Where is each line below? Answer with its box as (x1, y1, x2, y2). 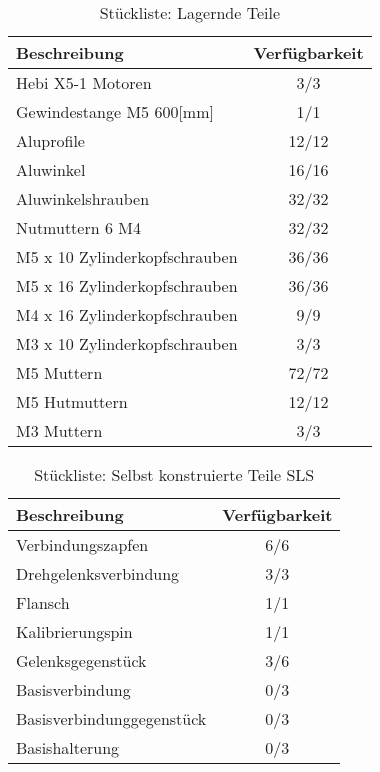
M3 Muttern (16, 419, 103, 442)
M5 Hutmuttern (16, 390, 128, 413)
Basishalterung (16, 736, 120, 759)
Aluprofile (16, 129, 85, 152)
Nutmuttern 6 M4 (16, 216, 141, 239)
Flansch (16, 591, 70, 614)
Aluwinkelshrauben (16, 187, 150, 210)
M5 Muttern (16, 361, 103, 384)
